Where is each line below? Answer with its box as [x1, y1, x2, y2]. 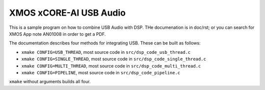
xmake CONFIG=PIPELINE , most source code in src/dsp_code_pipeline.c [21, 69, 181, 75]
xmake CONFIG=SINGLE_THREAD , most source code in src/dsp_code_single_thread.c [21, 56, 206, 62]
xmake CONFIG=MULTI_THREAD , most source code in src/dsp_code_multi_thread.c [21, 63, 201, 68]
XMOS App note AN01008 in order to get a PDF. [9, 31, 106, 37]
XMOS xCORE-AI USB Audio [9, 7, 126, 18]
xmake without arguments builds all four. [9, 79, 91, 85]
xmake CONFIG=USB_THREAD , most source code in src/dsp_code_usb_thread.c [21, 49, 191, 55]
